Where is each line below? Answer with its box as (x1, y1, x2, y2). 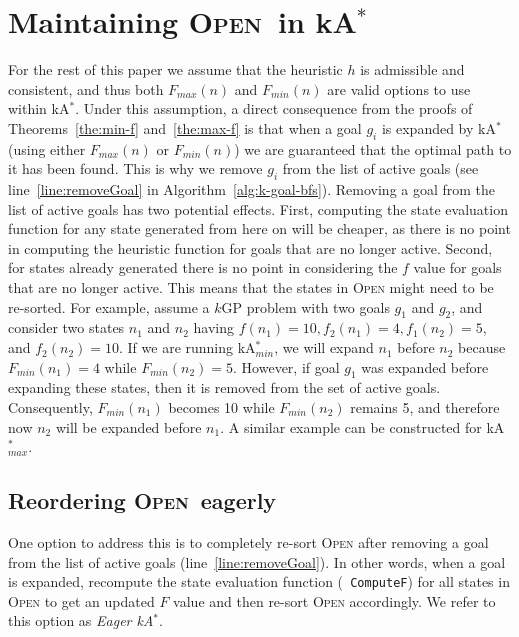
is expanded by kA (381, 117, 496, 138)
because (458, 337, 506, 358)
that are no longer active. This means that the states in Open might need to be (8, 277, 494, 298)
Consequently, (8, 397, 93, 418)
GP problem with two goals (221, 296, 390, 317)
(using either (8, 138, 86, 159)
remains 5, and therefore (350, 397, 500, 418)
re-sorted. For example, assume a (8, 296, 210, 317)
